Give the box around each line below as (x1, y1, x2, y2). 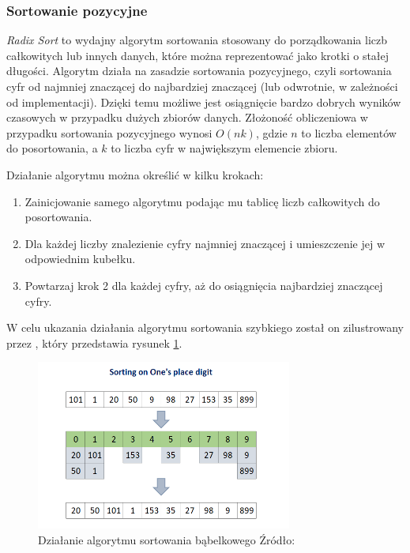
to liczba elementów (301, 124, 397, 141)
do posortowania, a (6, 140, 98, 156)
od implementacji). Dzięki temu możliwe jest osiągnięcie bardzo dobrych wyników (6, 93, 401, 110)
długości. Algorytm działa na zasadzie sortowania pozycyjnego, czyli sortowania (6, 62, 392, 79)
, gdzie (255, 124, 288, 141)
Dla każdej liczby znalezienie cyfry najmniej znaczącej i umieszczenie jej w (24, 235, 386, 251)
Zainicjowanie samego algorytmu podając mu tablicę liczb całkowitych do (24, 193, 380, 209)
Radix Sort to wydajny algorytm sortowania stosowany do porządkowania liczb (6, 32, 388, 48)
